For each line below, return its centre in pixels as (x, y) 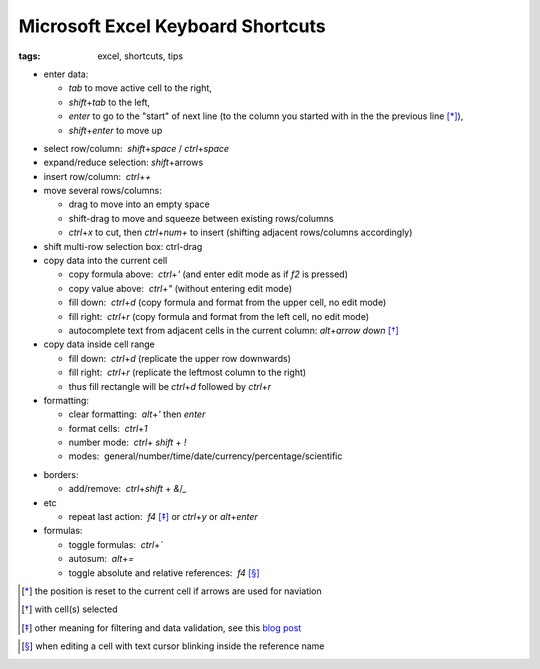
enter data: (66, 74)
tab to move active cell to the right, (140, 88)
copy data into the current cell (105, 261)
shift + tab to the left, (109, 102)
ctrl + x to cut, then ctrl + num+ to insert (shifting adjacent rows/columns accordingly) (240, 232)
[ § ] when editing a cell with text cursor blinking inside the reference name (173, 646)
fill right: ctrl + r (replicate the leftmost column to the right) (187, 372)
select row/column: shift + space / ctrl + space (136, 148)
